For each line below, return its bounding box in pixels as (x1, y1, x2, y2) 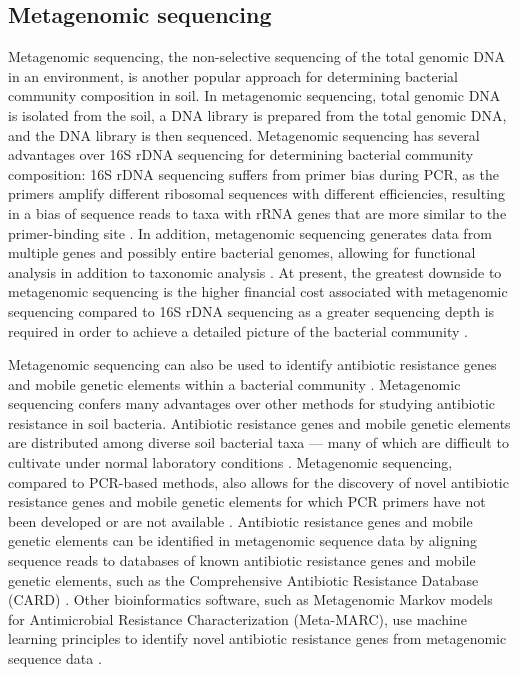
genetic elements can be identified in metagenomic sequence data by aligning (8, 530, 478, 551)
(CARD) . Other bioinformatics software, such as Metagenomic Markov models (8, 589, 493, 610)
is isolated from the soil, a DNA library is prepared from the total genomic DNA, (8, 104, 507, 125)
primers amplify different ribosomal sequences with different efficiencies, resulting (8, 183, 505, 204)
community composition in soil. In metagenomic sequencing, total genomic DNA (8, 85, 501, 106)
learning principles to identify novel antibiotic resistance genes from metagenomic (8, 628, 507, 649)
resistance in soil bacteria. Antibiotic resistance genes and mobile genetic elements (8, 412, 511, 433)
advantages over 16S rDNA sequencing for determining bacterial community (8, 144, 474, 165)
